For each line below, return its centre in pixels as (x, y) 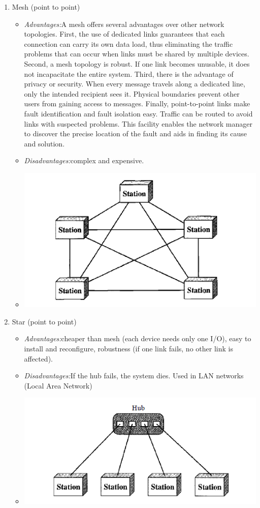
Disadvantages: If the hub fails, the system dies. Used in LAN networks (134, 376)
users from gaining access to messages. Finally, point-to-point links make (137, 103)
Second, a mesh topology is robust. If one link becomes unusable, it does (137, 63)
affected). (38, 358)
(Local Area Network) (58, 385)
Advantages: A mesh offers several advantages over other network (124, 24)
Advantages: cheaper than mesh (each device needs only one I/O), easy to (138, 338)
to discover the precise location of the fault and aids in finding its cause (135, 133)
